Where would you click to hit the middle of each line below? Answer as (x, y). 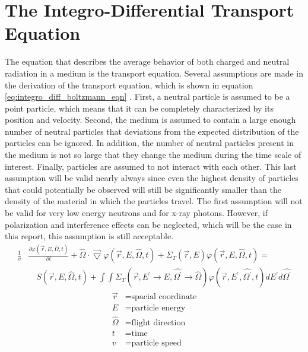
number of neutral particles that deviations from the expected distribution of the (152, 131)
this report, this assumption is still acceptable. (89, 236)
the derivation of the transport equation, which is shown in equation (129, 85)
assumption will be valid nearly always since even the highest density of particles (152, 178)
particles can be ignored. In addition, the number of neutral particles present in (150, 143)
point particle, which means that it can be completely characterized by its (139, 108)
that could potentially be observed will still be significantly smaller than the (143, 189)
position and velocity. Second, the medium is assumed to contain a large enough (150, 120)
